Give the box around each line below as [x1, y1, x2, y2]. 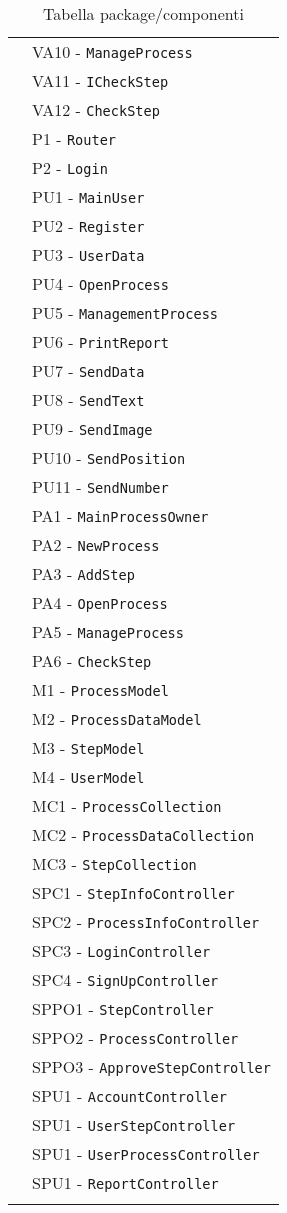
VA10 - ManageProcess [32, 40, 193, 63]
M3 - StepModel [32, 736, 145, 759]
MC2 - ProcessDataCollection [32, 823, 255, 846]
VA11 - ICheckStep [32, 69, 169, 92]
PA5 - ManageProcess [32, 620, 184, 643]
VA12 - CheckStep [32, 98, 160, 121]
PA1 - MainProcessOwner [32, 504, 209, 527]
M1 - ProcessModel [32, 678, 169, 701]
